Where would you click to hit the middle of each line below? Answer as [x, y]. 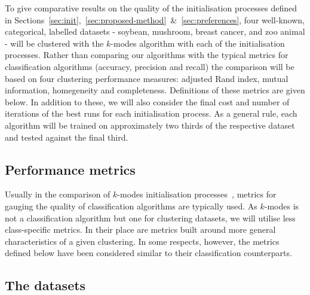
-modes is [282, 206]
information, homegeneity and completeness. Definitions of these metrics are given [155, 90]
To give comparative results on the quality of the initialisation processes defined [151, 8]
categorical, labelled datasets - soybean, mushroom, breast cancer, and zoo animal [155, 31]
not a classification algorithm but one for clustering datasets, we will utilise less [150, 218]
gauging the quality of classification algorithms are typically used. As [131, 206]
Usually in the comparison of [58, 194]
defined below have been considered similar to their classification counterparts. [148, 253]
